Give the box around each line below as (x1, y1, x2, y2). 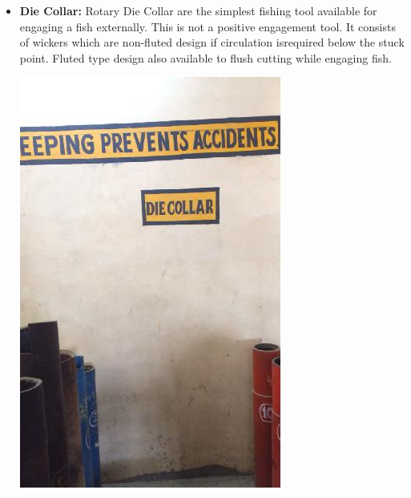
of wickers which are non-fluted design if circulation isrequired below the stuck (19, 34, 405, 51)
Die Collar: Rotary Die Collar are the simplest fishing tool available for (19, 2, 377, 18)
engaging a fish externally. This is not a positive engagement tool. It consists (19, 18, 396, 34)
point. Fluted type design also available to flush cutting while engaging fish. (19, 49, 392, 66)
